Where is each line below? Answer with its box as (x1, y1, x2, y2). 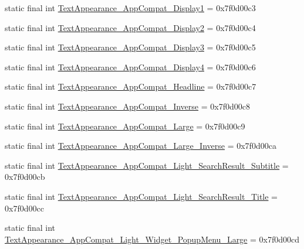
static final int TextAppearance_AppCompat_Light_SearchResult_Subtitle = (5, 159, 289, 171)
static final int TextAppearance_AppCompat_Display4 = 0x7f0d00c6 (5, 60, 256, 73)
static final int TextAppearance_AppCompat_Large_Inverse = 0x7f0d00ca (5, 139, 276, 152)
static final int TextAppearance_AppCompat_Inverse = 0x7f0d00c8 (5, 100, 250, 112)
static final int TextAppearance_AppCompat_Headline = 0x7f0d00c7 (5, 80, 256, 93)
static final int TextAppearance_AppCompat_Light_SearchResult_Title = (5, 190, 278, 202)
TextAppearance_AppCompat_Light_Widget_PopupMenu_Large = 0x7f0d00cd (5, 233, 300, 245)
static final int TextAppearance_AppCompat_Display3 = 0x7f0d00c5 (5, 41, 256, 53)
